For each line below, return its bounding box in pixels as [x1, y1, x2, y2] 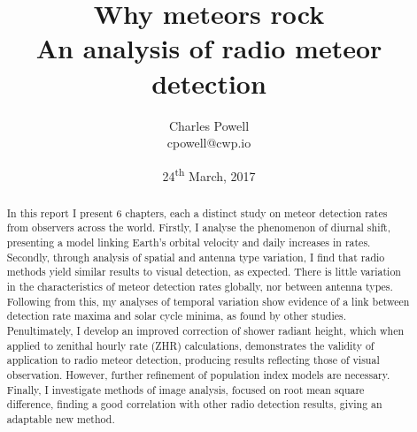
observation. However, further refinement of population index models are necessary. [6, 367, 390, 382]
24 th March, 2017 [162, 163, 256, 185]
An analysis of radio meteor [35, 30, 382, 66]
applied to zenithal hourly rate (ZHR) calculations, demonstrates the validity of [6, 337, 375, 352]
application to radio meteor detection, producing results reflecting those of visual [6, 352, 380, 368]
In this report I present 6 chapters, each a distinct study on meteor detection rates [6, 205, 388, 220]
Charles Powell [168, 116, 250, 134]
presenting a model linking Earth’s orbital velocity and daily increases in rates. [6, 235, 371, 250]
